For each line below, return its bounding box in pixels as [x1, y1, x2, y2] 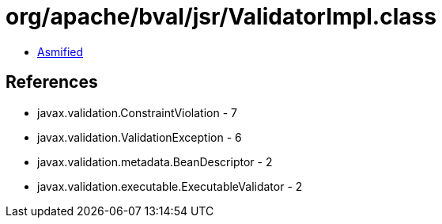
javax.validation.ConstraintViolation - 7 [37, 105, 237, 120]
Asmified [37, 44, 84, 59]
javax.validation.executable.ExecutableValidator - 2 [37, 179, 303, 193]
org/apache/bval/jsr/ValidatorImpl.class [6, 3, 436, 30]
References [6, 72, 98, 93]
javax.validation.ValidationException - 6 [37, 130, 242, 144]
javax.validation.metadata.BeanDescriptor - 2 [37, 154, 273, 169]
